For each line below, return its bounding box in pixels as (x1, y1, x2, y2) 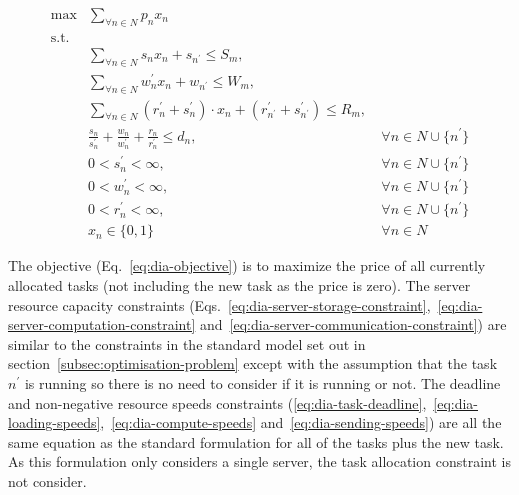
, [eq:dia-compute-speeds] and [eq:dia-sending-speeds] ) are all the (100, 412, 502, 433)
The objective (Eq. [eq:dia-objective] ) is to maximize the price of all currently (8, 255, 486, 276)
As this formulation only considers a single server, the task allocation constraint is (8, 451, 511, 472)
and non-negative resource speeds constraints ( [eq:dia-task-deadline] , (8, 392, 427, 413)
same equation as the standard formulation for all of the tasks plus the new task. (8, 431, 504, 452)
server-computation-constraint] (8, 314, 196, 335)
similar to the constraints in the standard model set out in (8, 333, 366, 354)
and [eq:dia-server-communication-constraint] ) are (200, 314, 507, 335)
